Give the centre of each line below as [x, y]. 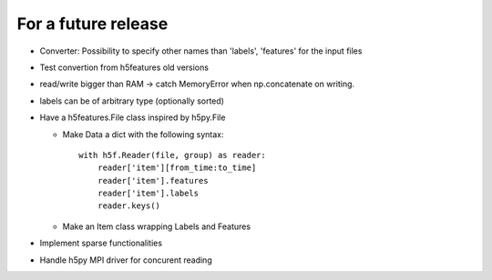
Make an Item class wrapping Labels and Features [156, 226]
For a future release [92, 24]
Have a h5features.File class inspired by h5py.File [133, 117]
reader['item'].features [153, 180]
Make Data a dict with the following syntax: [143, 134]
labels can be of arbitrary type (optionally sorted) [132, 101]
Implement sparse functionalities [101, 243]
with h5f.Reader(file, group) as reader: [172, 155]
